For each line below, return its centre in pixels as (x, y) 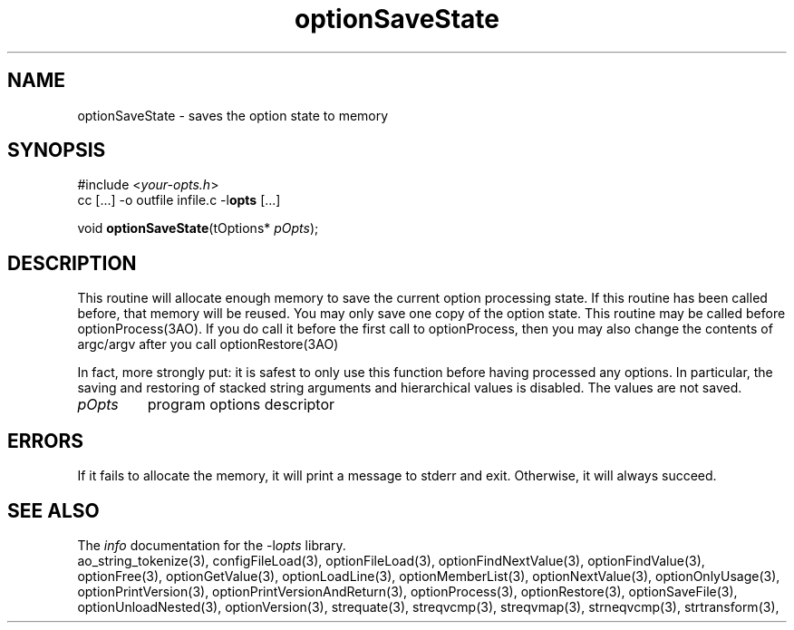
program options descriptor (241, 405)
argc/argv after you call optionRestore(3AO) (208, 344)
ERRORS (46, 441)
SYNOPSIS (57, 150)
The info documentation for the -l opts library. (212, 545)
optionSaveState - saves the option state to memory (233, 115)
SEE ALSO (53, 510)
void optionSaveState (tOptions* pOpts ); (198, 228)
